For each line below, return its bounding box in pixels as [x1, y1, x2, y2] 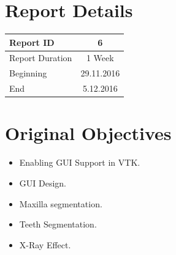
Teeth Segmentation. [19, 218, 97, 231]
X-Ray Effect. [19, 238, 71, 251]
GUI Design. [19, 176, 66, 189]
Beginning [9, 67, 47, 79]
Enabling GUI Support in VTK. [19, 156, 140, 169]
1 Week [86, 51, 114, 64]
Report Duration [9, 51, 72, 64]
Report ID [9, 35, 55, 48]
